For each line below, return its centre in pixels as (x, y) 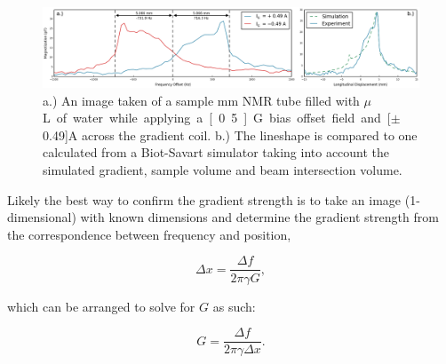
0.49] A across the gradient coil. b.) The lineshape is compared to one (230, 135)
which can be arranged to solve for (101, 306)
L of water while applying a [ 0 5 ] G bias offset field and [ (217, 118)
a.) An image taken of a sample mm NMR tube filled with (201, 100)
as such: (234, 306)
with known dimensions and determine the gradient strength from (259, 217)
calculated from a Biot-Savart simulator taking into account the (216, 152)
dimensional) (42, 217)
